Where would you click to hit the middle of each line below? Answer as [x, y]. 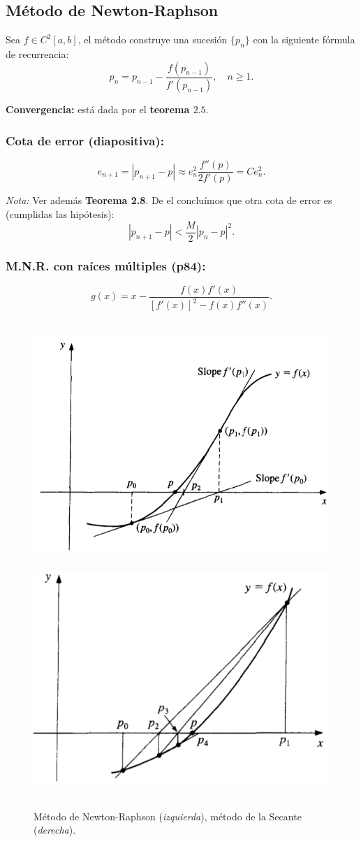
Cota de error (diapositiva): [85, 140]
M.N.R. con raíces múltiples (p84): [106, 265]
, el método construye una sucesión [153, 39]
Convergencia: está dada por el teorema [98, 109]
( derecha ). [55, 830]
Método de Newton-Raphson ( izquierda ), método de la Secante [168, 816]
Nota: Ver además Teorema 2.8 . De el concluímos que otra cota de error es [169, 200]
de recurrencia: [37, 54]
